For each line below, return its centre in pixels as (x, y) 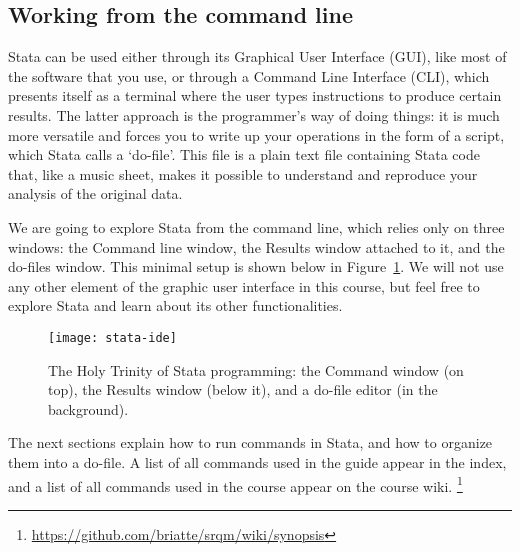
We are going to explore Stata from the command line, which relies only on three (256, 226)
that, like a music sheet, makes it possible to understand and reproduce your (243, 173)
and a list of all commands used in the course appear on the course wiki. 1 (235, 484)
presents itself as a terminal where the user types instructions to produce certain (255, 95)
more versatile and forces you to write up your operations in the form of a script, (256, 134)
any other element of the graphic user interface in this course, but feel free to (244, 285)
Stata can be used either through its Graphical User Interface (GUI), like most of (257, 56)
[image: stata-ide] (112, 337)
